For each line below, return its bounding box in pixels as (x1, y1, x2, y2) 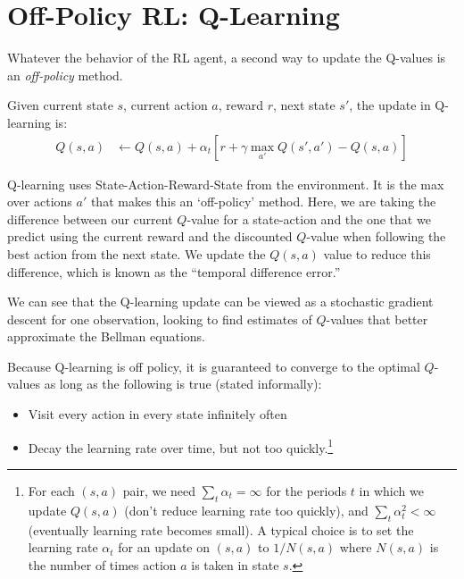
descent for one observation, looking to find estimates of (7, 309, 312, 328)
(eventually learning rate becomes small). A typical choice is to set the (28, 520, 414, 539)
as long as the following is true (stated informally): (44, 374, 322, 393)
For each (28, 481, 75, 499)
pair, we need (122, 481, 196, 499)
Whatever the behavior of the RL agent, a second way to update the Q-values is (7, 48, 446, 67)
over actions (7, 192, 72, 211)
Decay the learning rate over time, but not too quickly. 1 (28, 435, 334, 457)
